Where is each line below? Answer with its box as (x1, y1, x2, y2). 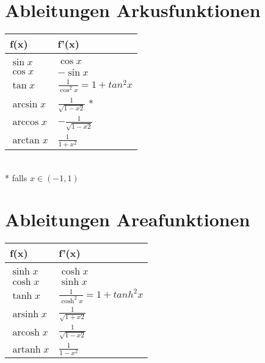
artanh (12, 344, 41, 354)
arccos (12, 117, 39, 128)
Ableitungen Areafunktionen (5, 207, 250, 232)
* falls (5, 171, 27, 184)
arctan (12, 135, 40, 146)
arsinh (12, 309, 39, 319)
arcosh (12, 327, 40, 337)
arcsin (12, 99, 38, 109)
